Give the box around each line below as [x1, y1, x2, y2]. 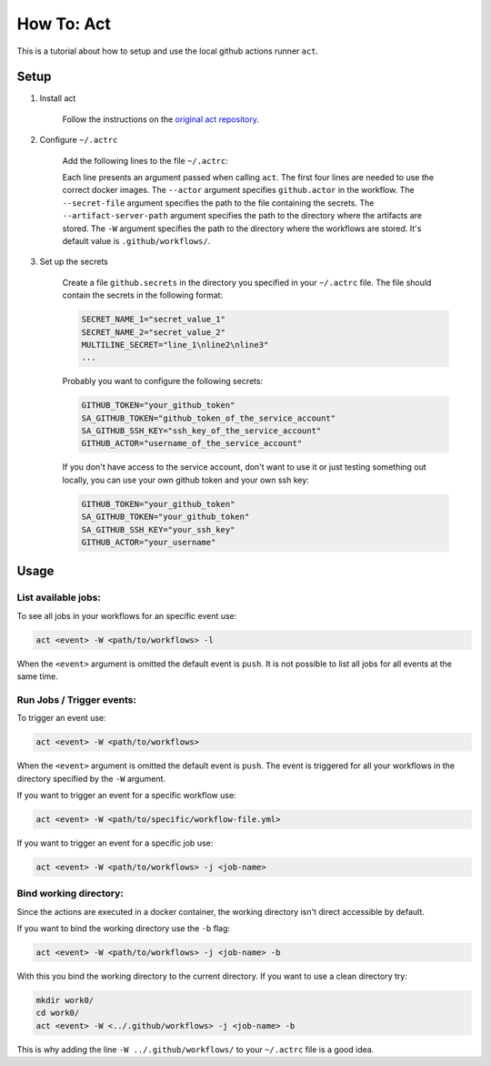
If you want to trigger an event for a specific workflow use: [16, 789, 236, 800]
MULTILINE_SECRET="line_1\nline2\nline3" [81, 340, 269, 350]
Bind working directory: [16, 888, 125, 900]
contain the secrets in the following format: [62, 289, 223, 300]
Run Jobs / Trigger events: [16, 693, 136, 706]
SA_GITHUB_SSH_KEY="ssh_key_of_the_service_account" [81, 426, 322, 436]
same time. [16, 671, 59, 682]
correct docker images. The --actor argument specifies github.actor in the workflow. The [62, 185, 415, 196]
